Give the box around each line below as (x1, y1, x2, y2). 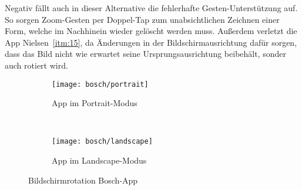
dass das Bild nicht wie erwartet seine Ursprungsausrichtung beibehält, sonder (5, 48, 286, 60)
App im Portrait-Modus (52, 97, 137, 109)
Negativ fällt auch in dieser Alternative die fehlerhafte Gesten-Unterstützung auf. (5, 2, 298, 13)
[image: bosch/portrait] (52, 80, 149, 89)
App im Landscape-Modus (52, 154, 147, 167)
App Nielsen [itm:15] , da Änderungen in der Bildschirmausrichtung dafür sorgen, (5, 36, 297, 48)
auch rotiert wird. (5, 59, 68, 71)
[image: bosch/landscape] (52, 137, 153, 146)
